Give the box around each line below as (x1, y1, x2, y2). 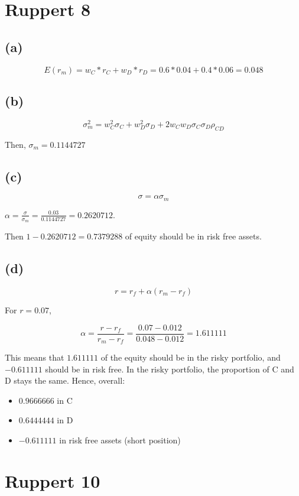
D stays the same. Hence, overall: (5, 374, 125, 387)
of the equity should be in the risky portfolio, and (100, 351, 281, 364)
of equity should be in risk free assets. (125, 230, 262, 242)
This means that (5, 351, 64, 364)
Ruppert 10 (5, 468, 100, 492)
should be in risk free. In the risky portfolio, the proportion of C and (45, 362, 294, 375)
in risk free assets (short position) (59, 434, 181, 446)
